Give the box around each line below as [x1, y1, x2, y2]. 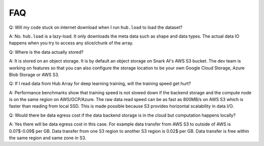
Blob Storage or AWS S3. [9, 71, 60, 78]
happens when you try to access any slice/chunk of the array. [9, 40, 134, 46]
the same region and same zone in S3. [9, 135, 87, 141]
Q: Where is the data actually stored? [9, 49, 84, 55]
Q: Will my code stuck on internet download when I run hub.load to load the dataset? [9, 24, 183, 30]
